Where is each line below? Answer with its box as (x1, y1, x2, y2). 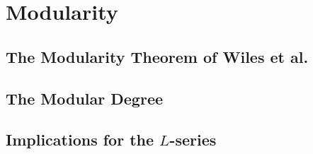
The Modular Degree (6, 87, 164, 109)
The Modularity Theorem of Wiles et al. (6, 45, 309, 67)
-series (169, 129, 217, 150)
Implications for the (6, 129, 154, 150)
